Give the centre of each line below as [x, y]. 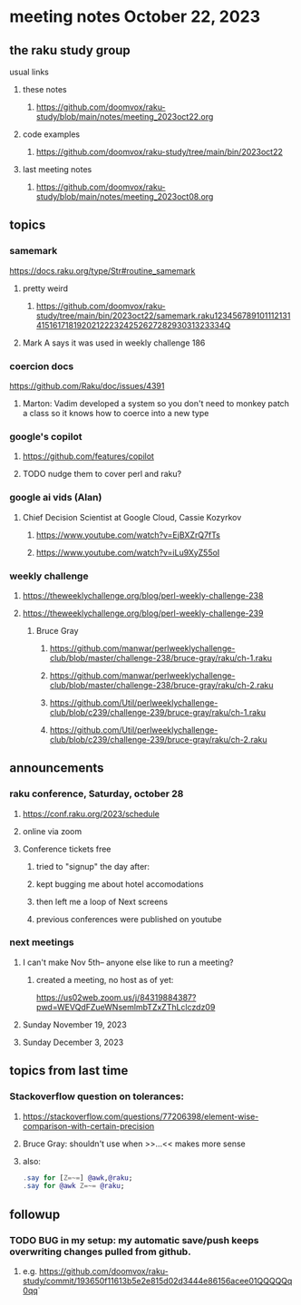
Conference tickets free [67, 849]
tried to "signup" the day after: [93, 866]
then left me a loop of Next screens [102, 901]
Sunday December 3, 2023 [73, 1042]
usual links [29, 72]
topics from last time [69, 1071]
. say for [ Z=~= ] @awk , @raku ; [78, 1178]
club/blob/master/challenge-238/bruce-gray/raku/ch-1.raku [161, 657]
